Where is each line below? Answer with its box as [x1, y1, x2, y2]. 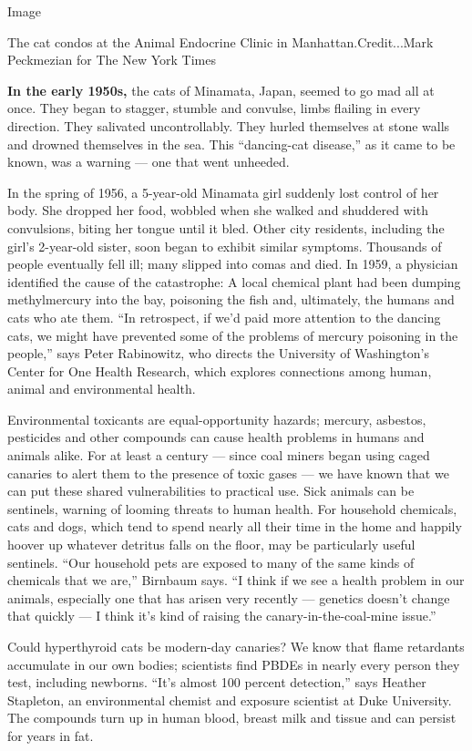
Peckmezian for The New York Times [7, 50, 216, 69]
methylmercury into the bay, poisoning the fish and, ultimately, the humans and [7, 290, 455, 309]
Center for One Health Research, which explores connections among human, [7, 361, 432, 380]
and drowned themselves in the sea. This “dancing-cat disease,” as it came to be [7, 134, 456, 153]
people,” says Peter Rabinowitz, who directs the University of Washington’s [7, 344, 429, 363]
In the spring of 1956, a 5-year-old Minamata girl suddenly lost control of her [7, 182, 439, 201]
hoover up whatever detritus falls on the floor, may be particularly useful [7, 535, 416, 554]
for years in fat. [7, 725, 94, 745]
